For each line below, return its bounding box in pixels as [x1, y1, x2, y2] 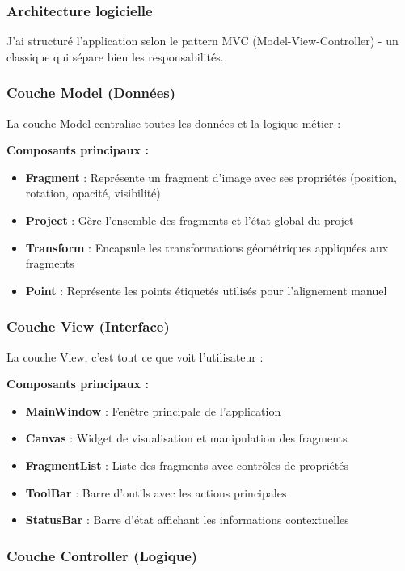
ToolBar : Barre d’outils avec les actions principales [25, 484, 287, 501]
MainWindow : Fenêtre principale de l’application [25, 402, 281, 419]
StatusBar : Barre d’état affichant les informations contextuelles [25, 511, 349, 528]
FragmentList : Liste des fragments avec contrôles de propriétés [25, 456, 348, 473]
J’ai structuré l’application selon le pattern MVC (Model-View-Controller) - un [6, 32, 399, 49]
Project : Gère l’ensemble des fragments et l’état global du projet [25, 212, 354, 228]
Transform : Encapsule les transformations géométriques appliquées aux [25, 239, 389, 256]
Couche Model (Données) [6, 82, 176, 103]
